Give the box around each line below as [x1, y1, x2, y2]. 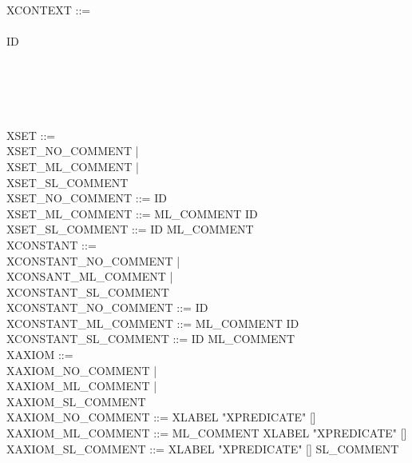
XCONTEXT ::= [6, 2, 91, 18]
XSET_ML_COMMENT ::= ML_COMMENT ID [6, 205, 258, 222]
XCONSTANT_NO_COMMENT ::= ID [6, 299, 208, 316]
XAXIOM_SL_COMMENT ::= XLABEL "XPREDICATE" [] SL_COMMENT [6, 440, 399, 457]
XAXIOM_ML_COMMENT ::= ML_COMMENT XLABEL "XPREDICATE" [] [6, 425, 407, 441]
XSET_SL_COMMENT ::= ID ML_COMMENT [6, 221, 254, 237]
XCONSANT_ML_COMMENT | [6, 268, 173, 285]
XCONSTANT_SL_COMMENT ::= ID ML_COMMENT [6, 330, 295, 347]
